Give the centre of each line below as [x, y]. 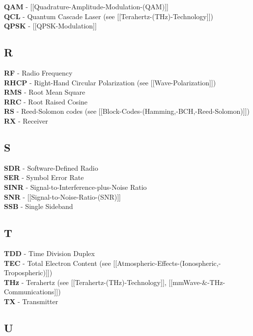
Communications [29, 292]
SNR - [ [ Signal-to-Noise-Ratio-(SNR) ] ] [62, 196]
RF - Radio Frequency [38, 72]
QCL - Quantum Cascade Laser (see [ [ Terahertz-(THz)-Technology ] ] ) [109, 16]
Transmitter [40, 301]
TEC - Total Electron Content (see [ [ [61, 263]
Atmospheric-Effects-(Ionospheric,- [169, 263]
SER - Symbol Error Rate [44, 177]
